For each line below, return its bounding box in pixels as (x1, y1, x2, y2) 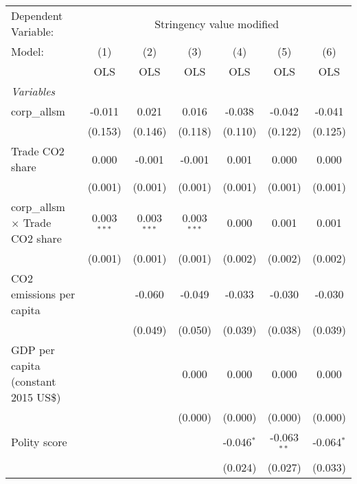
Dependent (11, 8, 63, 23)
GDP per (11, 342, 55, 357)
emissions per (11, 286, 76, 302)
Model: (11, 43, 45, 59)
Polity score (11, 434, 67, 450)
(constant (11, 373, 56, 389)
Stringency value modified (154, 15, 279, 32)
